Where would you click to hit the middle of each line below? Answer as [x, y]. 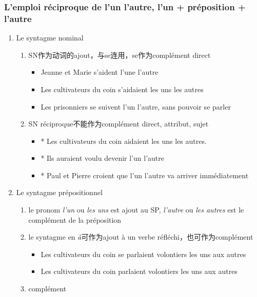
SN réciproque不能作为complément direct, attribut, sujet [118, 124]
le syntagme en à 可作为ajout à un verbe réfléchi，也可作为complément [141, 237]
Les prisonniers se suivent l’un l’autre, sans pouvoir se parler [136, 106]
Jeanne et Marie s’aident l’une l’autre [100, 72]
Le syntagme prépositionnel [59, 192]
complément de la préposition [75, 219]
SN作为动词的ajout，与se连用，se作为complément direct [120, 55]
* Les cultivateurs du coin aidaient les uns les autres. [124, 141]
